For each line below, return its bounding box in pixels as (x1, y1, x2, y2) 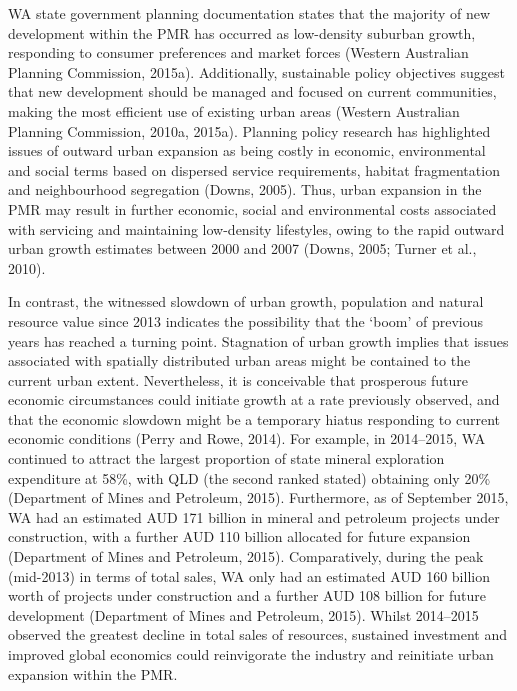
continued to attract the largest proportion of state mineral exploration (8, 448, 445, 469)
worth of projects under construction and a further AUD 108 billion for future (8, 585, 486, 606)
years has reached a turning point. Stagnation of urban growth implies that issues (8, 330, 509, 351)
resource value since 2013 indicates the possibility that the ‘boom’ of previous (8, 310, 484, 331)
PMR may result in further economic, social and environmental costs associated (8, 198, 497, 219)
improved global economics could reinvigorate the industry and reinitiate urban (8, 644, 494, 664)
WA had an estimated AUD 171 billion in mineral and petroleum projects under (8, 506, 500, 527)
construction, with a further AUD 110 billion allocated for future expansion (8, 526, 471, 547)
